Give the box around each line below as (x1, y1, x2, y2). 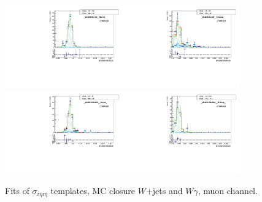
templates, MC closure (50, 184, 136, 196)
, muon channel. (198, 184, 258, 196)
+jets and (145, 184, 183, 196)
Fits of (5, 184, 29, 196)
